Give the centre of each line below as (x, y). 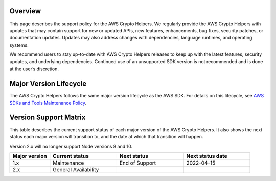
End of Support (138, 163)
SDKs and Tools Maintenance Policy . (48, 103)
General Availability (76, 170)
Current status (71, 156)
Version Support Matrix (48, 117)
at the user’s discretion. (34, 69)
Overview (25, 11)
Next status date (207, 156)
